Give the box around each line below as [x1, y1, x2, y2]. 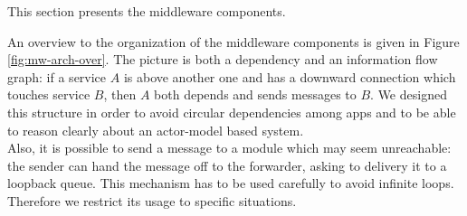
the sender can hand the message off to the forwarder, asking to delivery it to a [7, 155, 447, 174]
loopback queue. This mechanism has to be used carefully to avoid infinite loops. [7, 174, 454, 193]
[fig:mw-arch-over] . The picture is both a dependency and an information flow [7, 50, 438, 69]
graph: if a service [7, 67, 107, 86]
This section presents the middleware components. [7, 2, 286, 20]
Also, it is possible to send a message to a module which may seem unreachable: [7, 138, 452, 157]
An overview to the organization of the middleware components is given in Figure [7, 32, 460, 51]
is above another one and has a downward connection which [123, 67, 456, 86]
